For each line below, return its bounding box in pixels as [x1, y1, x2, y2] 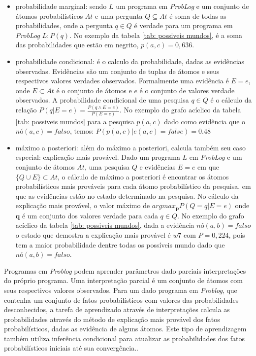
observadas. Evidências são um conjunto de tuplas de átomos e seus [15, 66, 220, 76]
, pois [228, 229, 245, 240]
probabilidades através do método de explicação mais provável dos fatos [4, 314, 220, 324]
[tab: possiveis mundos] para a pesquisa [15, 116, 134, 126]
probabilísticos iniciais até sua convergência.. [4, 343, 138, 353]
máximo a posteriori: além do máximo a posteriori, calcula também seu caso [15, 142, 246, 152]
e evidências [139, 161, 176, 172]
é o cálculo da [210, 95, 252, 105]
